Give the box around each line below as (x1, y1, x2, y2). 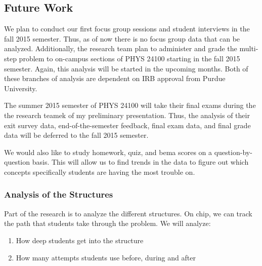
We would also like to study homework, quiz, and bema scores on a (4, 146, 212, 157)
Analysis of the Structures (4, 188, 113, 201)
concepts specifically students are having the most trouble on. (4, 166, 195, 177)
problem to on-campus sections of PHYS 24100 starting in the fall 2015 (19, 53, 240, 63)
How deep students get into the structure (16, 235, 144, 245)
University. (4, 83, 37, 93)
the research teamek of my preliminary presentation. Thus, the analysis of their (4, 109, 250, 120)
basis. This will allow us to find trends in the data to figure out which (32, 157, 249, 167)
